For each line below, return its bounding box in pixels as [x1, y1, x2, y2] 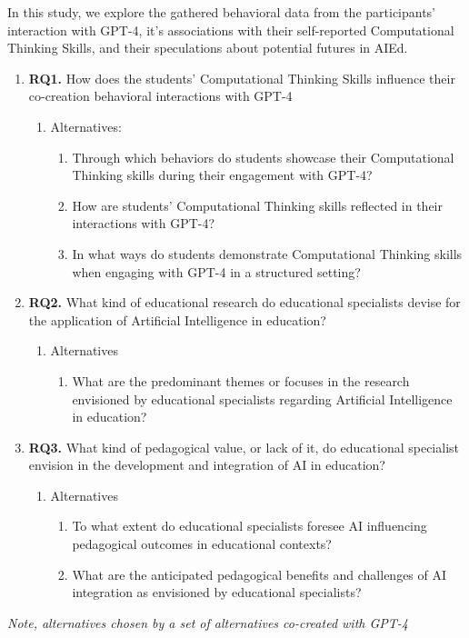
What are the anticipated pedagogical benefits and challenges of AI [72, 564, 447, 583]
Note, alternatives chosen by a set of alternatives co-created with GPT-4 [7, 613, 408, 632]
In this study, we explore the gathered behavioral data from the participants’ [7, 3, 436, 21]
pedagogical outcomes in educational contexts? [72, 534, 332, 553]
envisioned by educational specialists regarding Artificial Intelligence [72, 389, 453, 408]
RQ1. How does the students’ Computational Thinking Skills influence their [28, 68, 455, 87]
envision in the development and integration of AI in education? [28, 455, 385, 474]
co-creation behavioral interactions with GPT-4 [28, 86, 293, 105]
